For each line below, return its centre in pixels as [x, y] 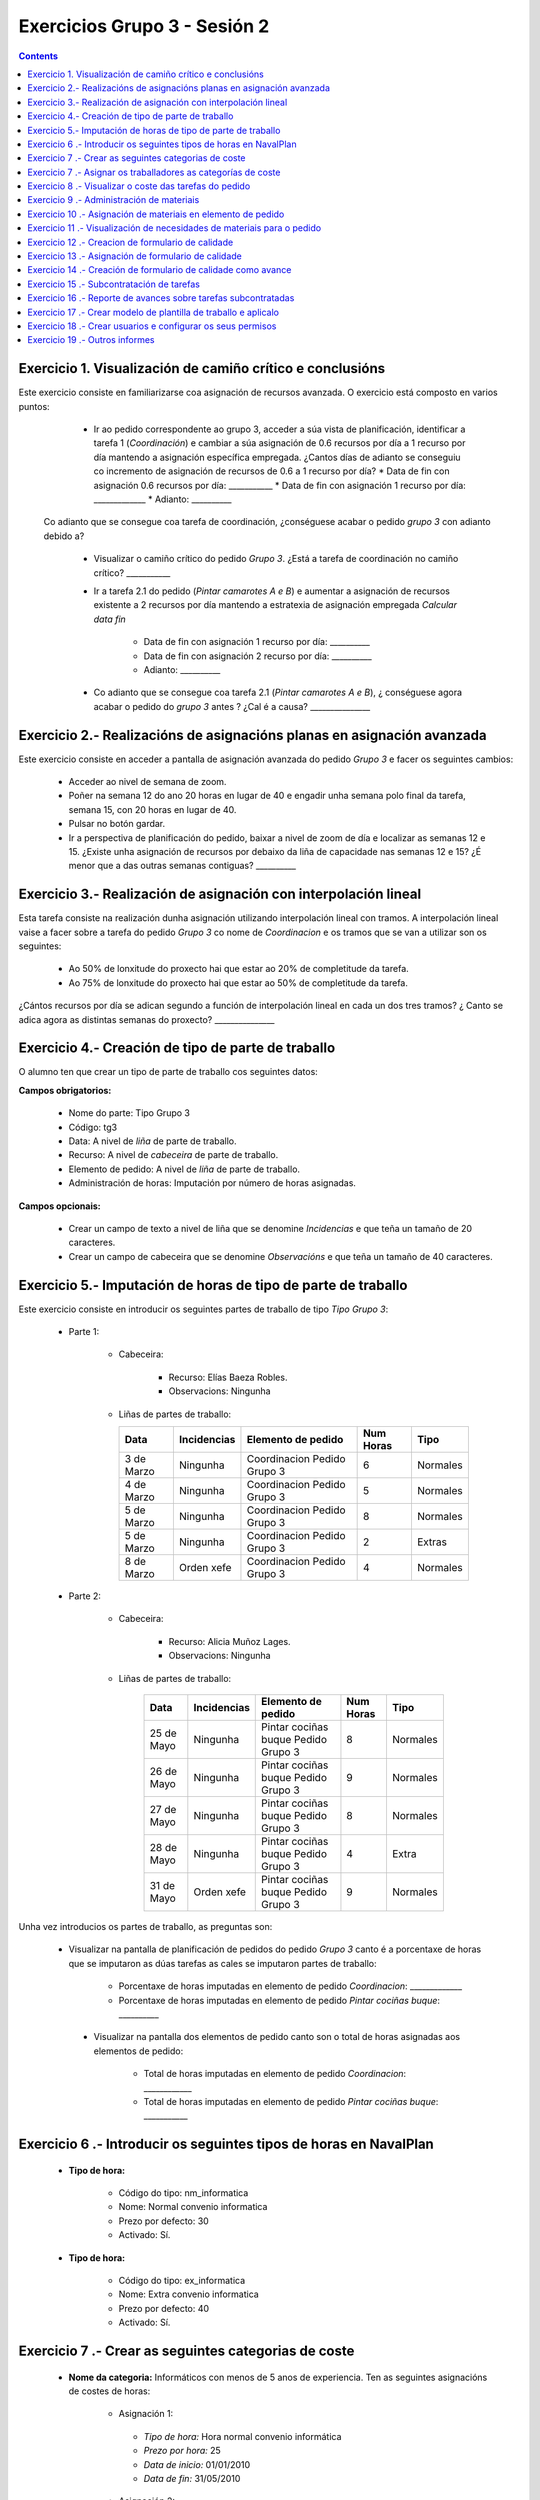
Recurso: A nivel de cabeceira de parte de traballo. [173, 1155]
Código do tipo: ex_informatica [182, 2281]
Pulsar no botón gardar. [117, 824]
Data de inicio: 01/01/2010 [197, 2464]
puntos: [34, 406]
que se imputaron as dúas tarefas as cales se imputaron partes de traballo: [222, 1963]
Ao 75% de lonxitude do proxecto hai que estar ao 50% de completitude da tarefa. [238, 982]
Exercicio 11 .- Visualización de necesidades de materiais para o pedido [174, 228]
